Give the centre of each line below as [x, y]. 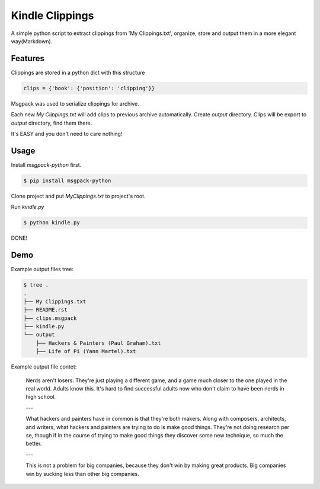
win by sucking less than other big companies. [82, 474]
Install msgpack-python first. [46, 165]
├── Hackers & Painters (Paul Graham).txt [98, 343]
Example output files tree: [42, 269]
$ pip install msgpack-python [67, 180]
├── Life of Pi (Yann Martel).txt [86, 351]
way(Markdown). [32, 41]
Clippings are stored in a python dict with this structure [78, 72]
